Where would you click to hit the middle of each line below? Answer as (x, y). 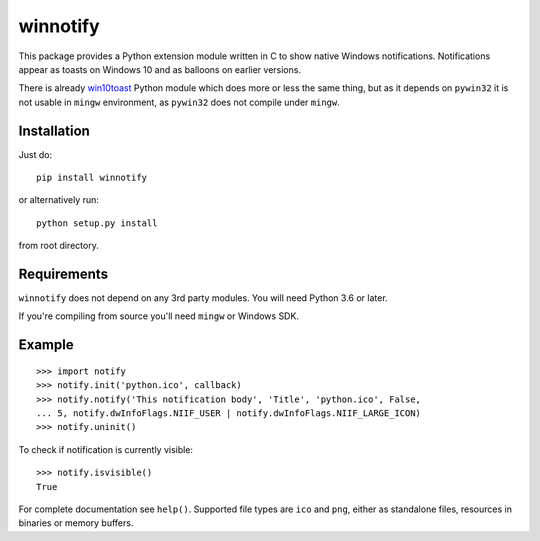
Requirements (63, 274)
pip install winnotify (92, 178)
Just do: (35, 154)
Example (46, 345)
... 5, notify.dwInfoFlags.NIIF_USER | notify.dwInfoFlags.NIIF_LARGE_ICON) (229, 413)
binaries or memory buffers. (76, 523)
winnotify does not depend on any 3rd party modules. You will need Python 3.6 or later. (203, 298)
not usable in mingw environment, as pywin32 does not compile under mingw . (179, 102)
